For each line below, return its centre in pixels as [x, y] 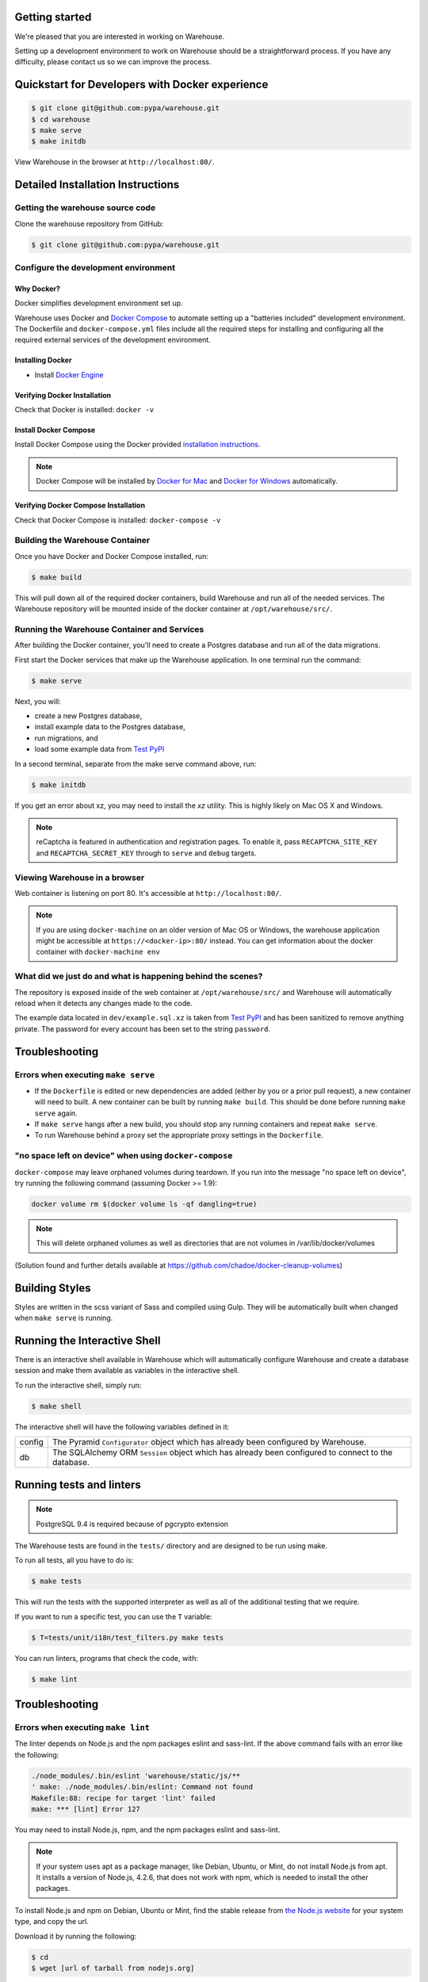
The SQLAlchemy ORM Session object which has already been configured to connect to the [223, 1452]
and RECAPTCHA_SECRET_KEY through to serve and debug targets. [146, 853]
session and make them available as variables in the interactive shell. [127, 1371]
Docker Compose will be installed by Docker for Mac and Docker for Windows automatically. [187, 481]
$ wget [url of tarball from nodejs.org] [113, 1968]
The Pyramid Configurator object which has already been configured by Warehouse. [210, 1442]
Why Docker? [38, 289]
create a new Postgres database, [88, 716]
